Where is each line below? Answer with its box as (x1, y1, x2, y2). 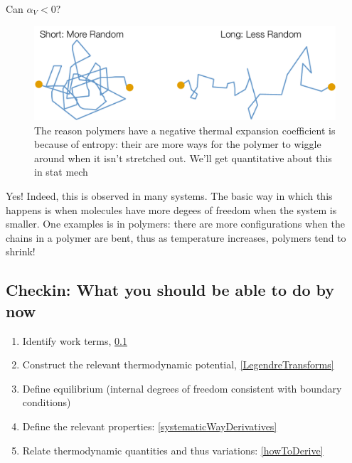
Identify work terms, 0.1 (22, 333, 127, 348)
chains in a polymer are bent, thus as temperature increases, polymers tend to (6, 230, 346, 245)
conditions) (22, 395, 71, 410)
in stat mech (34, 164, 88, 179)
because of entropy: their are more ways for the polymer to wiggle (34, 137, 321, 151)
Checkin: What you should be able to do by (6, 279, 335, 301)
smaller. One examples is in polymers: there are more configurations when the (6, 216, 345, 231)
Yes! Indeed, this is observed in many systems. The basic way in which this (6, 188, 333, 203)
